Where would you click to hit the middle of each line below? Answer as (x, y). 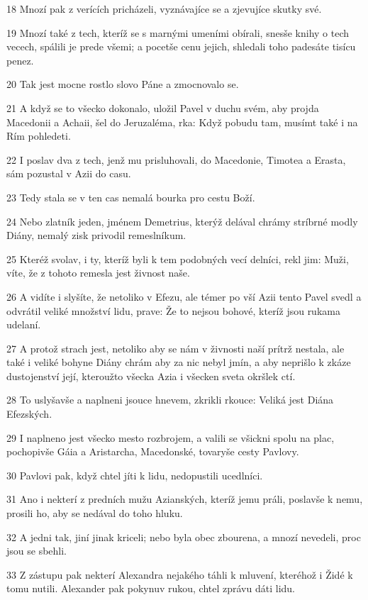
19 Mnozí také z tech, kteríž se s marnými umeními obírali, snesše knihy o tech (178, 32)
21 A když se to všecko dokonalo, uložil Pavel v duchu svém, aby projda (163, 107)
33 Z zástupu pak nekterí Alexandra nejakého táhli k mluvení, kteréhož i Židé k (180, 574)
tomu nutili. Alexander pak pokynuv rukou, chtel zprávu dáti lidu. (151, 588)
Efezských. (29, 414)
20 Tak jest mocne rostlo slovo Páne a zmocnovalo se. (123, 84)
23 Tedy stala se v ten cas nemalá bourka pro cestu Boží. (131, 197)
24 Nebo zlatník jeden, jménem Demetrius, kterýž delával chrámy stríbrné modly (182, 221)
